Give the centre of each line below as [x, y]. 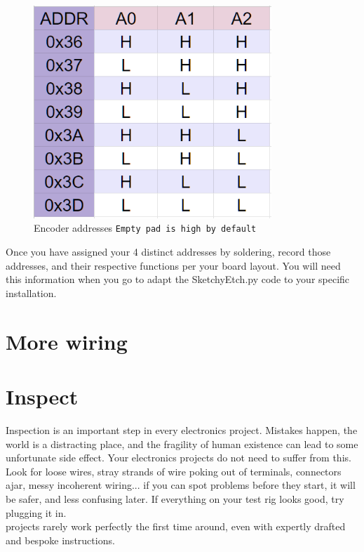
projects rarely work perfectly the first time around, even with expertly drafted [176, 526]
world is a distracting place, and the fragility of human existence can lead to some [182, 443]
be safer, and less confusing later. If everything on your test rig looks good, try [175, 498]
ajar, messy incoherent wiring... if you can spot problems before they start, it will [181, 485]
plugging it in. [36, 512]
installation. [31, 293]
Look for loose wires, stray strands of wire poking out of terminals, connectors [174, 471]
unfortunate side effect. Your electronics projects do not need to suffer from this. [178, 458]
